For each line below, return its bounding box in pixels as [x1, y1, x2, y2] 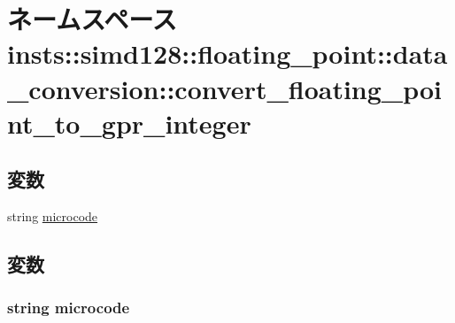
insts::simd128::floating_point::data [7, 35, 448, 72]
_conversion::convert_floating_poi [7, 70, 442, 106]
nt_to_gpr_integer [7, 104, 251, 141]
